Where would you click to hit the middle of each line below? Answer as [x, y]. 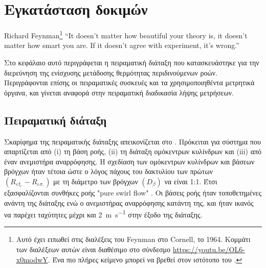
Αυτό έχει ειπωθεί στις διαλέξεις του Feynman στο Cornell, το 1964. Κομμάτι [133, 239]
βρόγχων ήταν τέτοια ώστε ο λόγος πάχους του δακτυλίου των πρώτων [108, 171]
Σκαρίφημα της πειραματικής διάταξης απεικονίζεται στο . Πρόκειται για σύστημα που [132, 141]
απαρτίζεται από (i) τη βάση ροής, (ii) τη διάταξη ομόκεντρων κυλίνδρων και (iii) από [133, 151]
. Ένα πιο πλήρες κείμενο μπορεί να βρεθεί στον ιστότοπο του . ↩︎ [145, 259]
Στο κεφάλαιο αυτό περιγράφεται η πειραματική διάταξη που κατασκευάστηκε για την [132, 62]
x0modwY [32, 259]
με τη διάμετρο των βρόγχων [96, 181]
